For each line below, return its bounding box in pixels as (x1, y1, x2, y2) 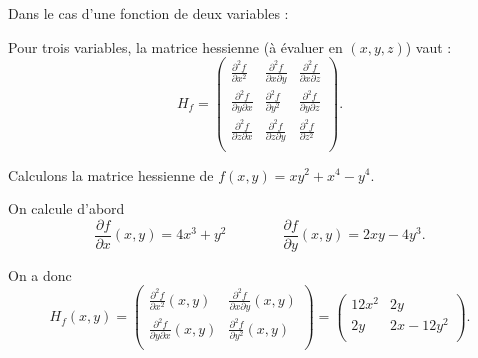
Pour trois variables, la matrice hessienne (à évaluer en (8, 36, 343, 57)
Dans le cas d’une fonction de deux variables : (8, 3, 289, 23)
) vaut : (405, 36, 452, 57)
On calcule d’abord (8, 198, 125, 219)
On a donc (8, 264, 72, 285)
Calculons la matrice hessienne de (8, 164, 214, 185)
